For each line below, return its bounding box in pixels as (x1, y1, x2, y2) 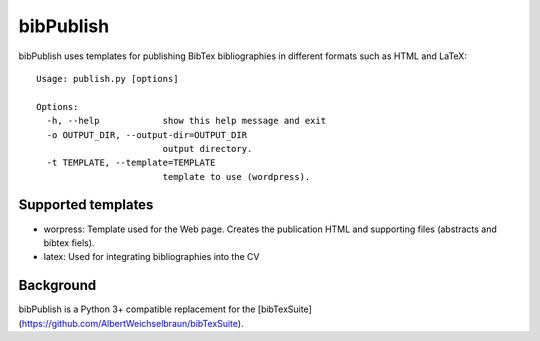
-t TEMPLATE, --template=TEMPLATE (46, 157, 216, 169)
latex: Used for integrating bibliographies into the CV (43, 251, 260, 263)
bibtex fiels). (43, 236, 95, 249)
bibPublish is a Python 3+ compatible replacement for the (18, 303, 256, 315)
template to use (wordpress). (162, 171, 311, 182)
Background (18, 277, 97, 294)
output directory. (162, 143, 253, 154)
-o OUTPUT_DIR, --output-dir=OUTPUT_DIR (46, 129, 248, 140)
